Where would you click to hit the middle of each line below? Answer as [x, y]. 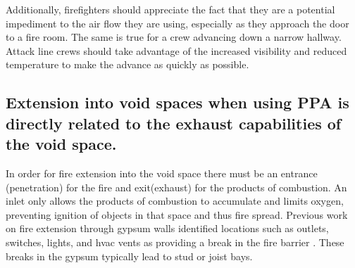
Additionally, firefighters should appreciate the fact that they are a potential [170, 9]
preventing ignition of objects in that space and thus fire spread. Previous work [177, 214]
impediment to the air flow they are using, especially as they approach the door [177, 23]
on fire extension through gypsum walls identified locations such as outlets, [167, 228]
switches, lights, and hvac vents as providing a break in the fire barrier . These [175, 242]
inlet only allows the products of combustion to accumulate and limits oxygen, [175, 201]
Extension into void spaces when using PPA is [177, 102]
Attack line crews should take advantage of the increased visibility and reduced [176, 50]
